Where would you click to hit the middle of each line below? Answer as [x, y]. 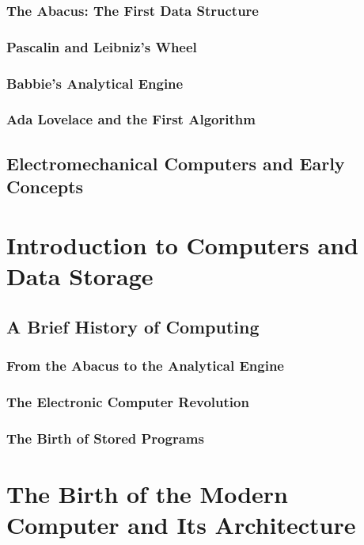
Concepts [45, 187]
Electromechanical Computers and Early [176, 163]
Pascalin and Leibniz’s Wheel [102, 46]
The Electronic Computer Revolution [128, 401]
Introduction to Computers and [182, 244]
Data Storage [80, 275]
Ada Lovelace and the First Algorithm [131, 119]
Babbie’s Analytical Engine [95, 83]
